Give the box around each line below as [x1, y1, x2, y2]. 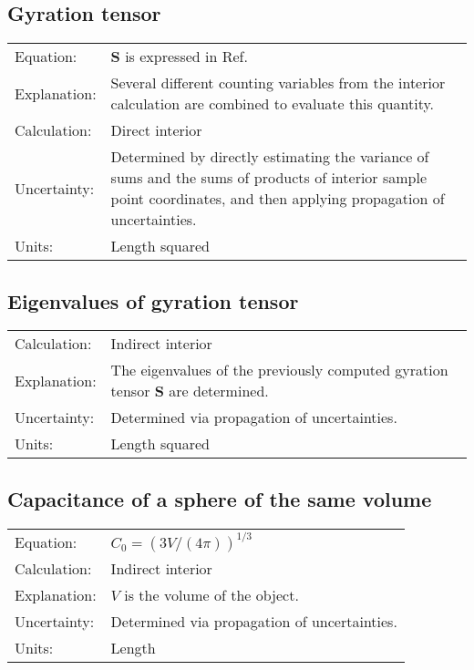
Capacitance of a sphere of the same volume [7, 484, 432, 512]
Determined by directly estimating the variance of [110, 146, 429, 168]
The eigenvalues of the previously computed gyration [110, 359, 448, 381]
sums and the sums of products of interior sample [110, 167, 428, 189]
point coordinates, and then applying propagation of [110, 188, 445, 210]
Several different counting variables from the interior [110, 72, 446, 94]
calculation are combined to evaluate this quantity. [110, 93, 434, 115]
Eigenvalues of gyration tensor [7, 286, 299, 314]
